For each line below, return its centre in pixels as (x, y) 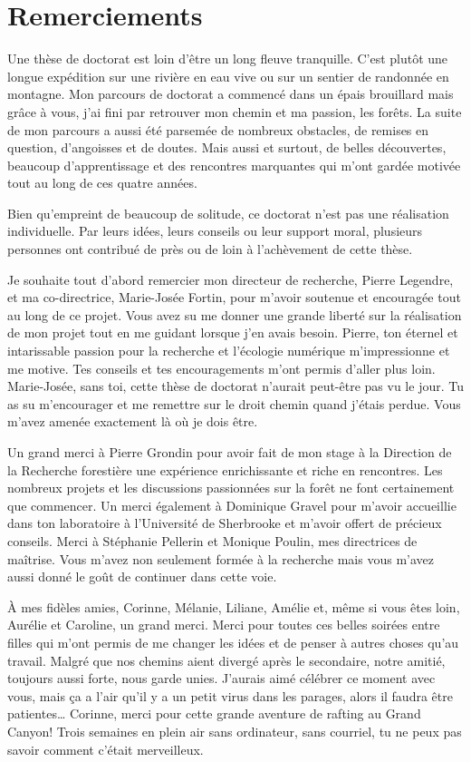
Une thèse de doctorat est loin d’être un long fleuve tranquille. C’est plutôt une (228, 59)
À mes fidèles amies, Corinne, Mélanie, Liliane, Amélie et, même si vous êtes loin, (234, 606)
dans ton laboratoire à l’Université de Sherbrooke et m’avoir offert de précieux (225, 523)
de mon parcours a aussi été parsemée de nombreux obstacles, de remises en (218, 129)
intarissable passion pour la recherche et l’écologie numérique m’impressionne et (229, 351)
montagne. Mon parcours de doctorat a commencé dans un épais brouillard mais (231, 94)
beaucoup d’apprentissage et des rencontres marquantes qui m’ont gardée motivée (234, 165)
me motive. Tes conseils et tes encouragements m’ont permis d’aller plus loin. (221, 368)
